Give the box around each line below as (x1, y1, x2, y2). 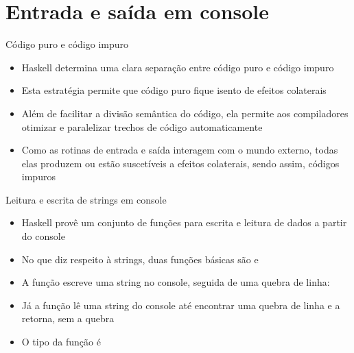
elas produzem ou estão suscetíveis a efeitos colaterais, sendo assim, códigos (21, 156, 340, 170)
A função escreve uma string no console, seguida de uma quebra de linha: (21, 275, 330, 289)
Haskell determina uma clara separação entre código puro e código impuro (21, 60, 334, 74)
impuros (21, 169, 56, 184)
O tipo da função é (21, 334, 101, 349)
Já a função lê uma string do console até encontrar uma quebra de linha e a (21, 297, 340, 312)
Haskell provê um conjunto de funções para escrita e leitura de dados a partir (21, 215, 347, 230)
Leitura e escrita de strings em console (5, 192, 167, 206)
